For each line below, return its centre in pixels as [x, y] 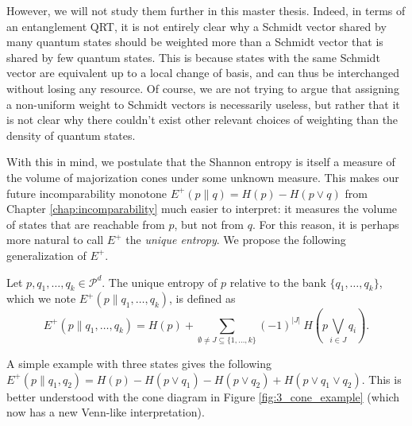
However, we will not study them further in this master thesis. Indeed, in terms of [206, 10]
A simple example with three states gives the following [139, 363]
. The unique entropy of [160, 282]
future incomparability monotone [87, 193]
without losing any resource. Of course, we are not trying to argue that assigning [203, 88]
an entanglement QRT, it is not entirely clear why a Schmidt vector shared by [196, 26]
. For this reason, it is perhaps [325, 224]
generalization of [46, 255]
